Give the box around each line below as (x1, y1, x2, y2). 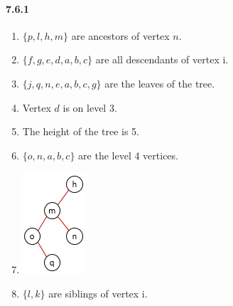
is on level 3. (63, 100, 117, 115)
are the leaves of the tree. (104, 75, 215, 90)
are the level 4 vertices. (78, 147, 178, 162)
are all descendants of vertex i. (95, 52, 229, 67)
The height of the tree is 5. (22, 124, 140, 139)
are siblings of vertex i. (48, 285, 148, 300)
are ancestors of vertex (71, 28, 170, 43)
